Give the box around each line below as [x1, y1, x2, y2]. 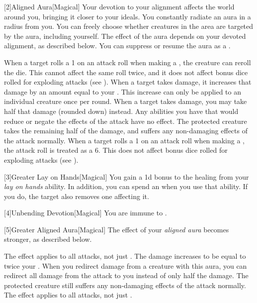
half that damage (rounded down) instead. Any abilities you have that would [4, 105, 239, 116]
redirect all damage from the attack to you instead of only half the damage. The [4, 270, 249, 281]
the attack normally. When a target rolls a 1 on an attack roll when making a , [4, 135, 245, 145]
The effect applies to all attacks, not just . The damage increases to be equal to [4, 251, 246, 261]
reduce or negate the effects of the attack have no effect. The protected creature [4, 115, 247, 126]
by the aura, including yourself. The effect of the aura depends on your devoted [4, 30, 246, 41]
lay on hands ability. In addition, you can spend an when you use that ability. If [4, 181, 248, 192]
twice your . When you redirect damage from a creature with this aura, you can [4, 260, 247, 271]
